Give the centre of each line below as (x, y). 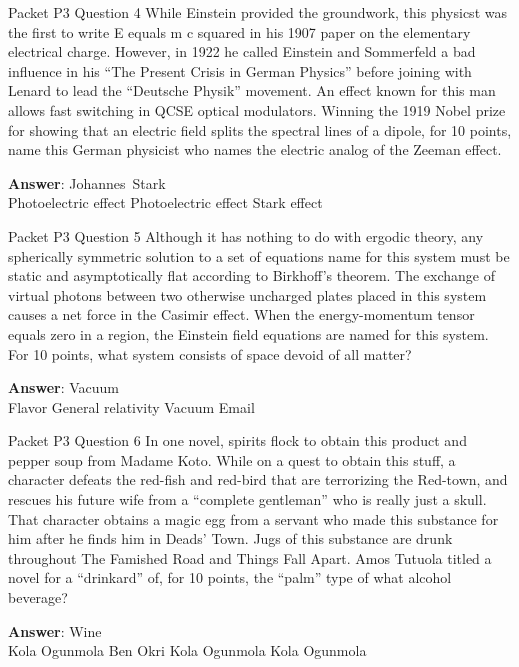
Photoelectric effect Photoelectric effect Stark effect (165, 202)
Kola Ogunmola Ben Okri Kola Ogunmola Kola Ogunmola (187, 650)
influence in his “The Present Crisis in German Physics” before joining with (240, 70)
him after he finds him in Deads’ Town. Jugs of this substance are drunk (230, 538)
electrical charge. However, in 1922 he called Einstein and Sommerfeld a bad (242, 51)
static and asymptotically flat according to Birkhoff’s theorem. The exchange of (252, 275)
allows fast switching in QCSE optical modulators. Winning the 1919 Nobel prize (257, 109)
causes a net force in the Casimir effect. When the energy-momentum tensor (241, 314)
